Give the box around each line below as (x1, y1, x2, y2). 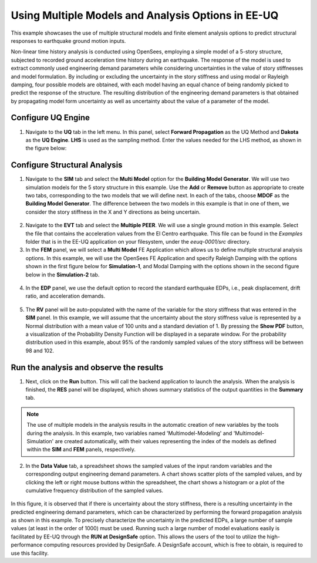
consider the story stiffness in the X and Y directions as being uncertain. (25, 208, 201, 215)
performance (11, 541, 43, 548)
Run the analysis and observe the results (11, 362, 164, 372)
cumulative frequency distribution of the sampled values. (25, 487, 164, 494)
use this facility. (11, 549, 49, 557)
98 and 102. (25, 347, 55, 354)
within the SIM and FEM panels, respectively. (26, 446, 136, 453)
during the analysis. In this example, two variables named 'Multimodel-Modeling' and (26, 429, 232, 437)
